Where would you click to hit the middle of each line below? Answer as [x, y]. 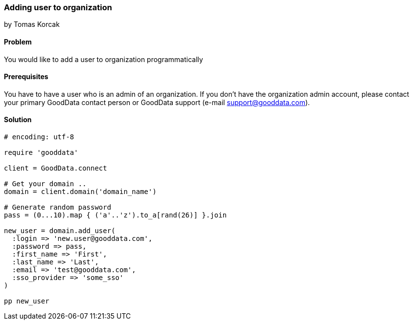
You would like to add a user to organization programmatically [103, 59]
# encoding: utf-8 [39, 137]
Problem [18, 42]
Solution [18, 120]
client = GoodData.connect [56, 168]
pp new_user [27, 301]
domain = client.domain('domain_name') [80, 192]
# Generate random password [58, 207]
